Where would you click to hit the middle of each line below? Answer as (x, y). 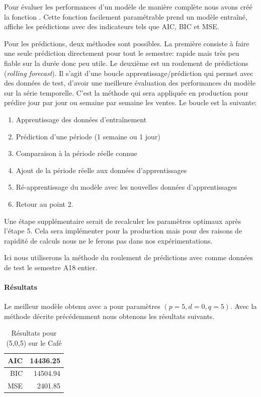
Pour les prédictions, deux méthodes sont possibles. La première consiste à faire (127, 43)
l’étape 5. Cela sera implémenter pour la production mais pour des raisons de (123, 231)
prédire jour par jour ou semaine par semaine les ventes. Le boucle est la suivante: (130, 102)
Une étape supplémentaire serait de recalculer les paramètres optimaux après (123, 221)
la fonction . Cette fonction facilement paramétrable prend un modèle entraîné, (126, 16)
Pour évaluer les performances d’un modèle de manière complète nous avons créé (128, 7)
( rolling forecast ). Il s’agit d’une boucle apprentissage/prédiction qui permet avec (129, 73)
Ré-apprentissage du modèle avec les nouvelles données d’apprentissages (126, 187)
